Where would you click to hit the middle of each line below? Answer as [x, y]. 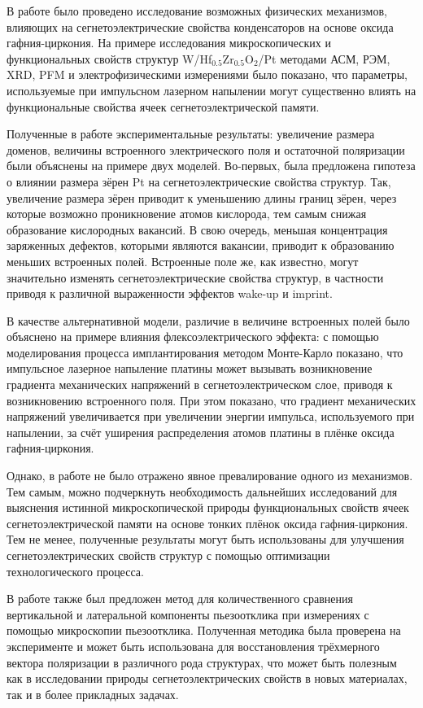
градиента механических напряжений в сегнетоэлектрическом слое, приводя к [200, 385]
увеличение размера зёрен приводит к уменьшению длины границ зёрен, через [202, 197]
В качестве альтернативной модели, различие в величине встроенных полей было [208, 320]
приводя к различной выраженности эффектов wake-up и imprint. [170, 293]
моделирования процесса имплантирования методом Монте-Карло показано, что [205, 352]
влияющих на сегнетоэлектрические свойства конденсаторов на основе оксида [200, 26]
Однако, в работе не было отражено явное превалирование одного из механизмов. [210, 476]
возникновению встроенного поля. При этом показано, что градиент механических [211, 400]
